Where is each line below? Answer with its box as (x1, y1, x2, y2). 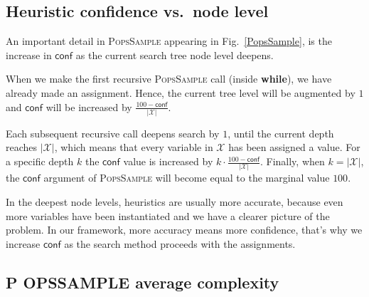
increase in (6, 47, 52, 62)
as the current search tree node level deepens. (75, 47, 274, 62)
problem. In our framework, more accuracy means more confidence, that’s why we (6, 222, 363, 237)
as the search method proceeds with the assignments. (64, 236, 296, 251)
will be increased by (46, 99, 132, 114)
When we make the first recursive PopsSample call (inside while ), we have (6, 71, 332, 86)
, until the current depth (228, 125, 334, 140)
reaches (6, 140, 38, 155)
